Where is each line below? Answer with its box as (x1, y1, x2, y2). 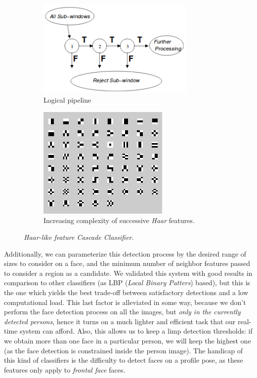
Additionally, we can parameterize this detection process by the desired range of (4, 248, 247, 259)
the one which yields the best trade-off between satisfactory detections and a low (4, 287, 249, 298)
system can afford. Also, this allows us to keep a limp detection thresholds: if (19, 326, 253, 336)
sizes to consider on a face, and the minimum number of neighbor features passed (4, 258, 250, 268)
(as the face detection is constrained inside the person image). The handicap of (4, 345, 243, 355)
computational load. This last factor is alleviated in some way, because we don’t (4, 297, 246, 307)
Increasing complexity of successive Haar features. (43, 215, 195, 226)
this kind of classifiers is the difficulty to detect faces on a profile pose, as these (4, 355, 243, 365)
